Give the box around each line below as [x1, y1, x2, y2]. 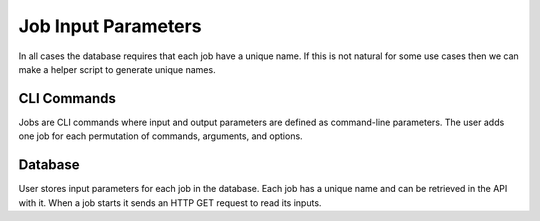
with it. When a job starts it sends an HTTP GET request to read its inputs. [18, 196, 322, 209]
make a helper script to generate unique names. [18, 63, 216, 75]
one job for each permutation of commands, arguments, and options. [18, 130, 304, 142]
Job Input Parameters [18, 15, 202, 37]
